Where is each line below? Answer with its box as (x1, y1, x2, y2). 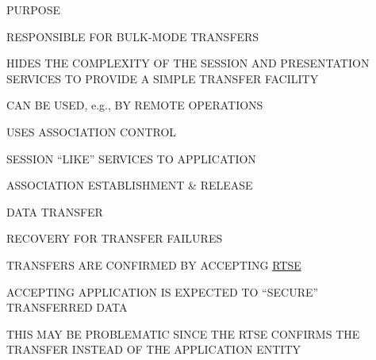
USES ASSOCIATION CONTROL (6, 123, 177, 140)
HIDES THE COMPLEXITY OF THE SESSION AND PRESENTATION (6, 55, 370, 71)
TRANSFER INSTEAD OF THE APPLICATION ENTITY (6, 341, 301, 358)
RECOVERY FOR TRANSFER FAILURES (6, 230, 223, 247)
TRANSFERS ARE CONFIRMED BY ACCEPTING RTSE (6, 256, 301, 273)
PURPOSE (6, 2, 61, 17)
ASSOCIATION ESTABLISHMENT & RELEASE (6, 177, 253, 193)
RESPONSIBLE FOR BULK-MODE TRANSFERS (6, 28, 259, 44)
